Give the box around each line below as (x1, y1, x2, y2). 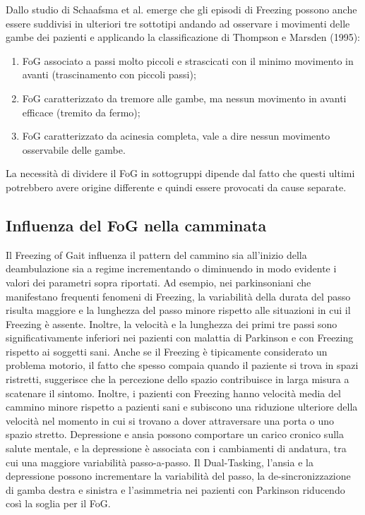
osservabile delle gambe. (22, 142, 126, 157)
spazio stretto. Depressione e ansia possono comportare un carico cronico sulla (6, 427, 344, 442)
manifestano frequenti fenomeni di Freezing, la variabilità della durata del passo (6, 289, 351, 303)
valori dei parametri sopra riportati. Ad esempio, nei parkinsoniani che (6, 274, 311, 289)
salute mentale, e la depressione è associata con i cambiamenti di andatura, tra (6, 441, 347, 456)
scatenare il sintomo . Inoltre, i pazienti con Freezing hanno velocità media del (6, 385, 341, 400)
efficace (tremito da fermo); (22, 104, 140, 119)
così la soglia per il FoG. (6, 496, 111, 511)
